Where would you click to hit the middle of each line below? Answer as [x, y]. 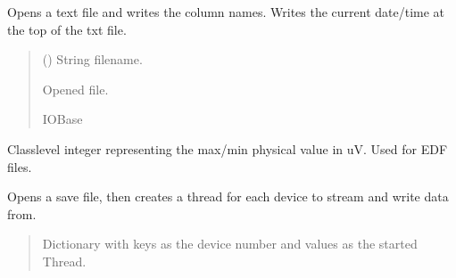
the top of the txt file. [67, 29]
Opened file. [75, 89]
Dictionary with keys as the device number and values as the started [230, 244]
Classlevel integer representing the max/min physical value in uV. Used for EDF [228, 148]
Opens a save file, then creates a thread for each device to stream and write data [228, 196]
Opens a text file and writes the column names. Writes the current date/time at [226, 12]
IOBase [62, 119]
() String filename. [92, 59]
